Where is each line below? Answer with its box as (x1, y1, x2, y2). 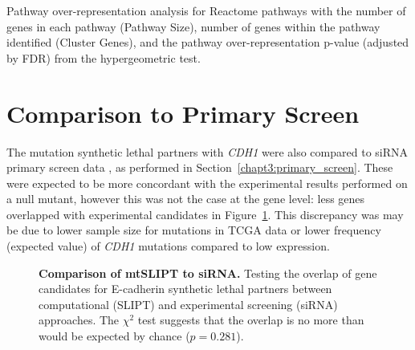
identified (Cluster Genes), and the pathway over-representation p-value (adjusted (6, 34, 409, 51)
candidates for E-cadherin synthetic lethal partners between (39, 280, 332, 297)
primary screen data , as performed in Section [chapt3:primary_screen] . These (6, 159, 393, 176)
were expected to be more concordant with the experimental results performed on (6, 174, 408, 191)
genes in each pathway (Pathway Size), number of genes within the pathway (6, 18, 380, 35)
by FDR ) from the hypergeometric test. (6, 49, 201, 66)
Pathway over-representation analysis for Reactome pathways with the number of (6, 2, 406, 18)
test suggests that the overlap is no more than (137, 311, 364, 328)
